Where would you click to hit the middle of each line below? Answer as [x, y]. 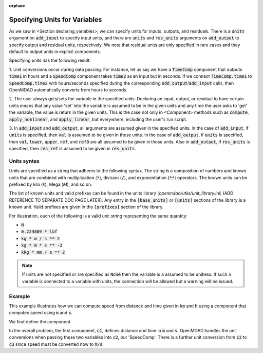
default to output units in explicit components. [55, 52]
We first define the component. [40, 321]
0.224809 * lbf [39, 232]
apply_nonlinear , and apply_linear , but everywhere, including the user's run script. [98, 119]
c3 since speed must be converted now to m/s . [56, 344]
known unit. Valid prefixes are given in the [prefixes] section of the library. [86, 207]
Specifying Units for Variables [56, 19]
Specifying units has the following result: [50, 60]
